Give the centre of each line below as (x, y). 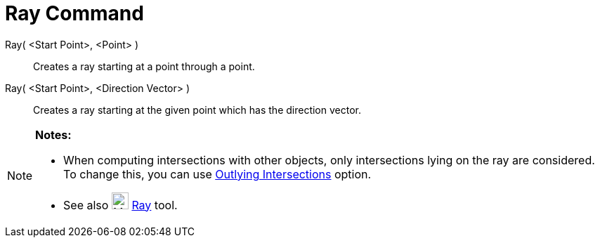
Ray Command (74, 13)
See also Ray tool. (120, 205)
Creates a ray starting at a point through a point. (144, 66)
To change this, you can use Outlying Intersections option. (217, 174)
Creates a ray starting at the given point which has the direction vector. (197, 110)
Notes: (53, 134)
